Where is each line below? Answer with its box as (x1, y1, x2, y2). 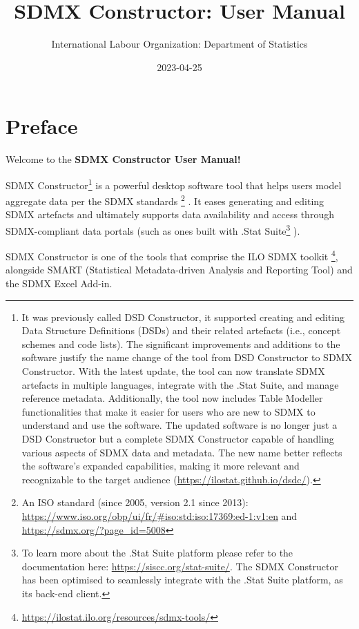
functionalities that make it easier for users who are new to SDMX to (21, 404, 316, 418)
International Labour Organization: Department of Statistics (51, 37, 308, 51)
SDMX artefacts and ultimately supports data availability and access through (6, 207, 334, 222)
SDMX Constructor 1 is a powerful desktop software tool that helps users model (6, 175, 342, 192)
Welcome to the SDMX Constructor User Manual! (6, 152, 241, 166)
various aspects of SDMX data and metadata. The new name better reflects (21, 445, 342, 459)
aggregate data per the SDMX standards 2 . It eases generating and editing (6, 192, 324, 208)
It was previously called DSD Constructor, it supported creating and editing (21, 309, 345, 324)
